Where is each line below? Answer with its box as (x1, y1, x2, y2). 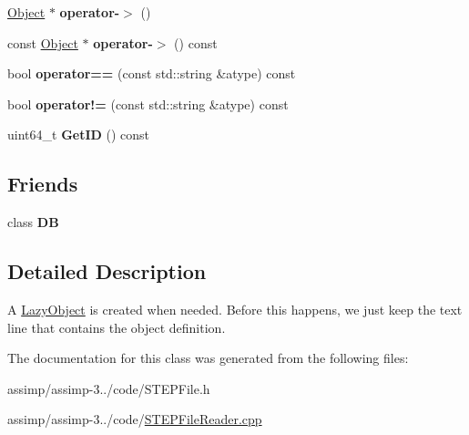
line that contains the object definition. (7, 317, 226, 337)
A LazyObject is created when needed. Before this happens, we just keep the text (7, 299, 463, 318)
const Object (7, 33, 78, 52)
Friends (7, 170, 78, 198)
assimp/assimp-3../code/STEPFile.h (7, 378, 210, 398)
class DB (7, 212, 59, 232)
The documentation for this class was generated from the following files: (7, 348, 409, 368)
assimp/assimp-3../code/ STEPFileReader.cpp (7, 409, 262, 429)
